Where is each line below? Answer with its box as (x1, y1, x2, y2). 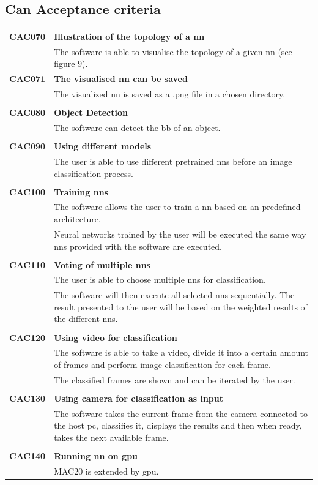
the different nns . (54, 312, 118, 325)
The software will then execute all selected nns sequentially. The (54, 288, 295, 301)
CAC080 (9, 106, 46, 119)
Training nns (54, 185, 108, 198)
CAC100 (9, 185, 46, 198)
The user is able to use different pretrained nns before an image (54, 154, 292, 167)
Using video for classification (54, 331, 177, 344)
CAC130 (9, 391, 46, 404)
